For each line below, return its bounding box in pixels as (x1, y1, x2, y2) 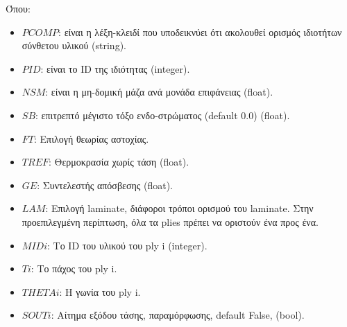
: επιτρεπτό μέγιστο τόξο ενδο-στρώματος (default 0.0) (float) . (35, 107, 290, 122)
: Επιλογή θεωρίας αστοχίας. (34, 131, 149, 145)
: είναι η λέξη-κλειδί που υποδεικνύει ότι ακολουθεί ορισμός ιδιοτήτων (58, 24, 342, 39)
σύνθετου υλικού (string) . (22, 38, 127, 53)
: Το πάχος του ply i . (31, 261, 117, 276)
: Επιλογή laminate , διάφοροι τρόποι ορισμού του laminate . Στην (45, 201, 314, 215)
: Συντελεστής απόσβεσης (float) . (37, 177, 173, 192)
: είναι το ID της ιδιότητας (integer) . (40, 61, 190, 76)
